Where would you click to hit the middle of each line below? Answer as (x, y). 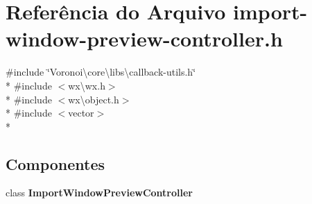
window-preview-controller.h (144, 39)
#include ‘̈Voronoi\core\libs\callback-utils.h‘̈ (101, 72)
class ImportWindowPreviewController (99, 193)
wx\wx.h (87, 85)
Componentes (55, 163)
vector (81, 113)
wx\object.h (94, 99)
